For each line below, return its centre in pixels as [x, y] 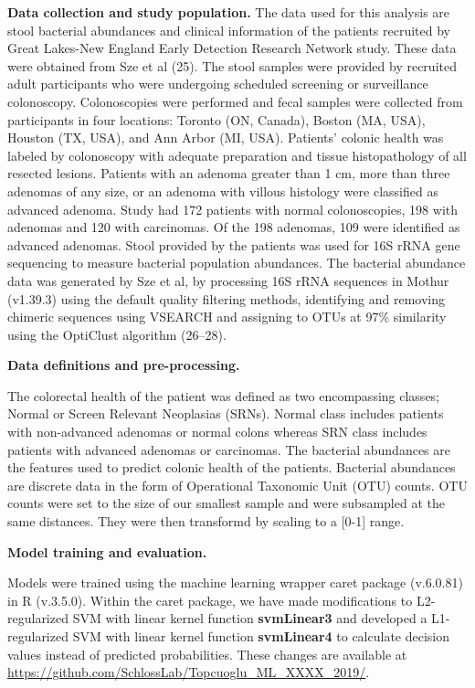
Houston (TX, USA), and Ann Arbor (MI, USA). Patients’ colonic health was [226, 138]
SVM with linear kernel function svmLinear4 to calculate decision [261, 636]
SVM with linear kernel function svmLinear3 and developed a [250, 618]
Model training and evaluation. [107, 551]
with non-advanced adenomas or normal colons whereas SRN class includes [217, 432]
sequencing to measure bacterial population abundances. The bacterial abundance [237, 263]
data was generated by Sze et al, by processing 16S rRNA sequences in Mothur [228, 280]
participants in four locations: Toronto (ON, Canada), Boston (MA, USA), [216, 119]
